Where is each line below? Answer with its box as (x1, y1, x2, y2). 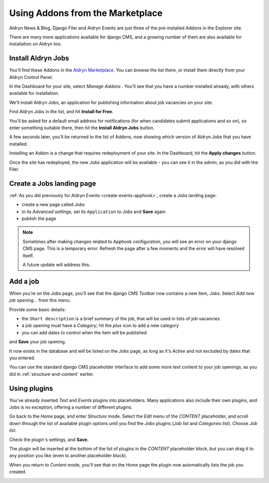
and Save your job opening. (9, 339, 66, 345)
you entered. (9, 355, 36, 361)
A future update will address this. (22, 261, 91, 267)
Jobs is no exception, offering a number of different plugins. (9, 404, 133, 410)
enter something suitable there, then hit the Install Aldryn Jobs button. (9, 125, 154, 131)
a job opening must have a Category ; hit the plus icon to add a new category (21, 322, 179, 329)
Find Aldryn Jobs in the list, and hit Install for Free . (9, 109, 114, 115)
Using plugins (9, 384, 53, 393)
